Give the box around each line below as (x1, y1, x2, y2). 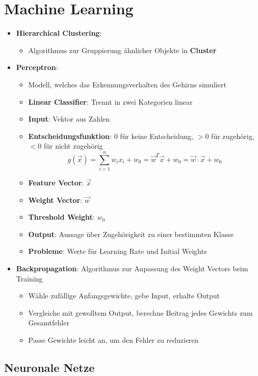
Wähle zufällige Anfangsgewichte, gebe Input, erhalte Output (28, 290, 220, 301)
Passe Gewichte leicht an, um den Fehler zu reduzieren (28, 334, 199, 345)
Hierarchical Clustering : (16, 28, 102, 38)
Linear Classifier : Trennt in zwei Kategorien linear (28, 96, 193, 107)
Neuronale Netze (4, 359, 95, 375)
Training (16, 273, 43, 284)
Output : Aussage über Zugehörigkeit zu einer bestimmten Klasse (28, 228, 234, 239)
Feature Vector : (28, 177, 84, 187)
